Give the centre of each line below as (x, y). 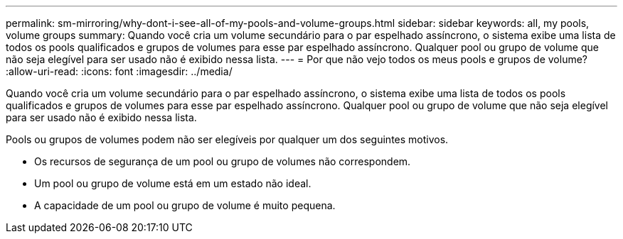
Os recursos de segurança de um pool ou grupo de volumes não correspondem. (223, 161)
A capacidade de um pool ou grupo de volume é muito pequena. (185, 205)
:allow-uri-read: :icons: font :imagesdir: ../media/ (119, 71)
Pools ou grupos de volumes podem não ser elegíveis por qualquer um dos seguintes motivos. (227, 139)
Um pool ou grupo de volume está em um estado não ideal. (173, 183)
